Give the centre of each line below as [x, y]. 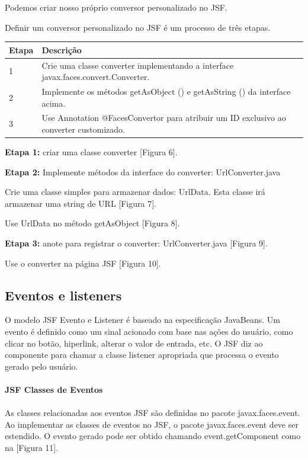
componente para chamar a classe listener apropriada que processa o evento [142, 355]
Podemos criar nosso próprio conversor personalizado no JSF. [116, 7]
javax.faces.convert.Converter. [96, 77]
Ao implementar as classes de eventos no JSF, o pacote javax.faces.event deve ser [152, 424]
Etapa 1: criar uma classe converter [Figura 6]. [91, 152]
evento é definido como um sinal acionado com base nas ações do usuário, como [149, 332]
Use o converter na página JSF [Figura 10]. [83, 263]
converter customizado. [83, 129]
